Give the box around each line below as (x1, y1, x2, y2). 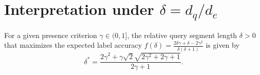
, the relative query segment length (127, 29, 237, 40)
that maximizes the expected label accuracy (4, 40, 142, 50)
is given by (206, 40, 239, 50)
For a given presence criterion (4, 29, 97, 40)
